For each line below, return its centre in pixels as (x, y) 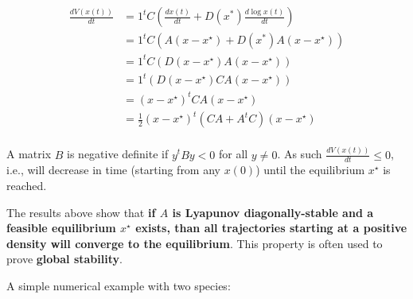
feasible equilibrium (61, 228)
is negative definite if (118, 154)
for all (233, 154)
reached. (27, 185)
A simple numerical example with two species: (119, 285)
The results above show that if (81, 212)
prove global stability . (64, 259)
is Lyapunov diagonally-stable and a (273, 212)
